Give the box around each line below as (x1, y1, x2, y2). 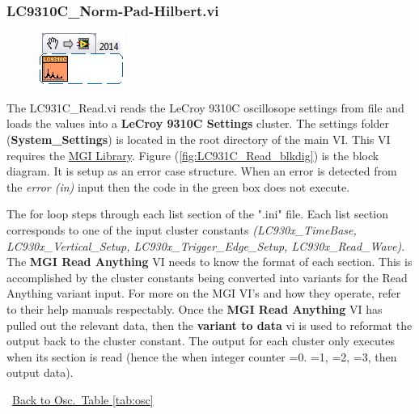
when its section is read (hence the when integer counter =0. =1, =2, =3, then (6, 348, 397, 365)
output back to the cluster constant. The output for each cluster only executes (6, 332, 395, 349)
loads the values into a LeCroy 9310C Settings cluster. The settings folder (6, 115, 390, 132)
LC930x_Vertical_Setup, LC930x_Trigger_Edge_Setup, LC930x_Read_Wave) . (6, 237, 405, 254)
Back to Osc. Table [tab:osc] (12, 391, 154, 408)
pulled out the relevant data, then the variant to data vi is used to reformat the (6, 316, 413, 333)
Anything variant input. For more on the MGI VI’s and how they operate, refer (6, 285, 401, 302)
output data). (6, 364, 74, 381)
